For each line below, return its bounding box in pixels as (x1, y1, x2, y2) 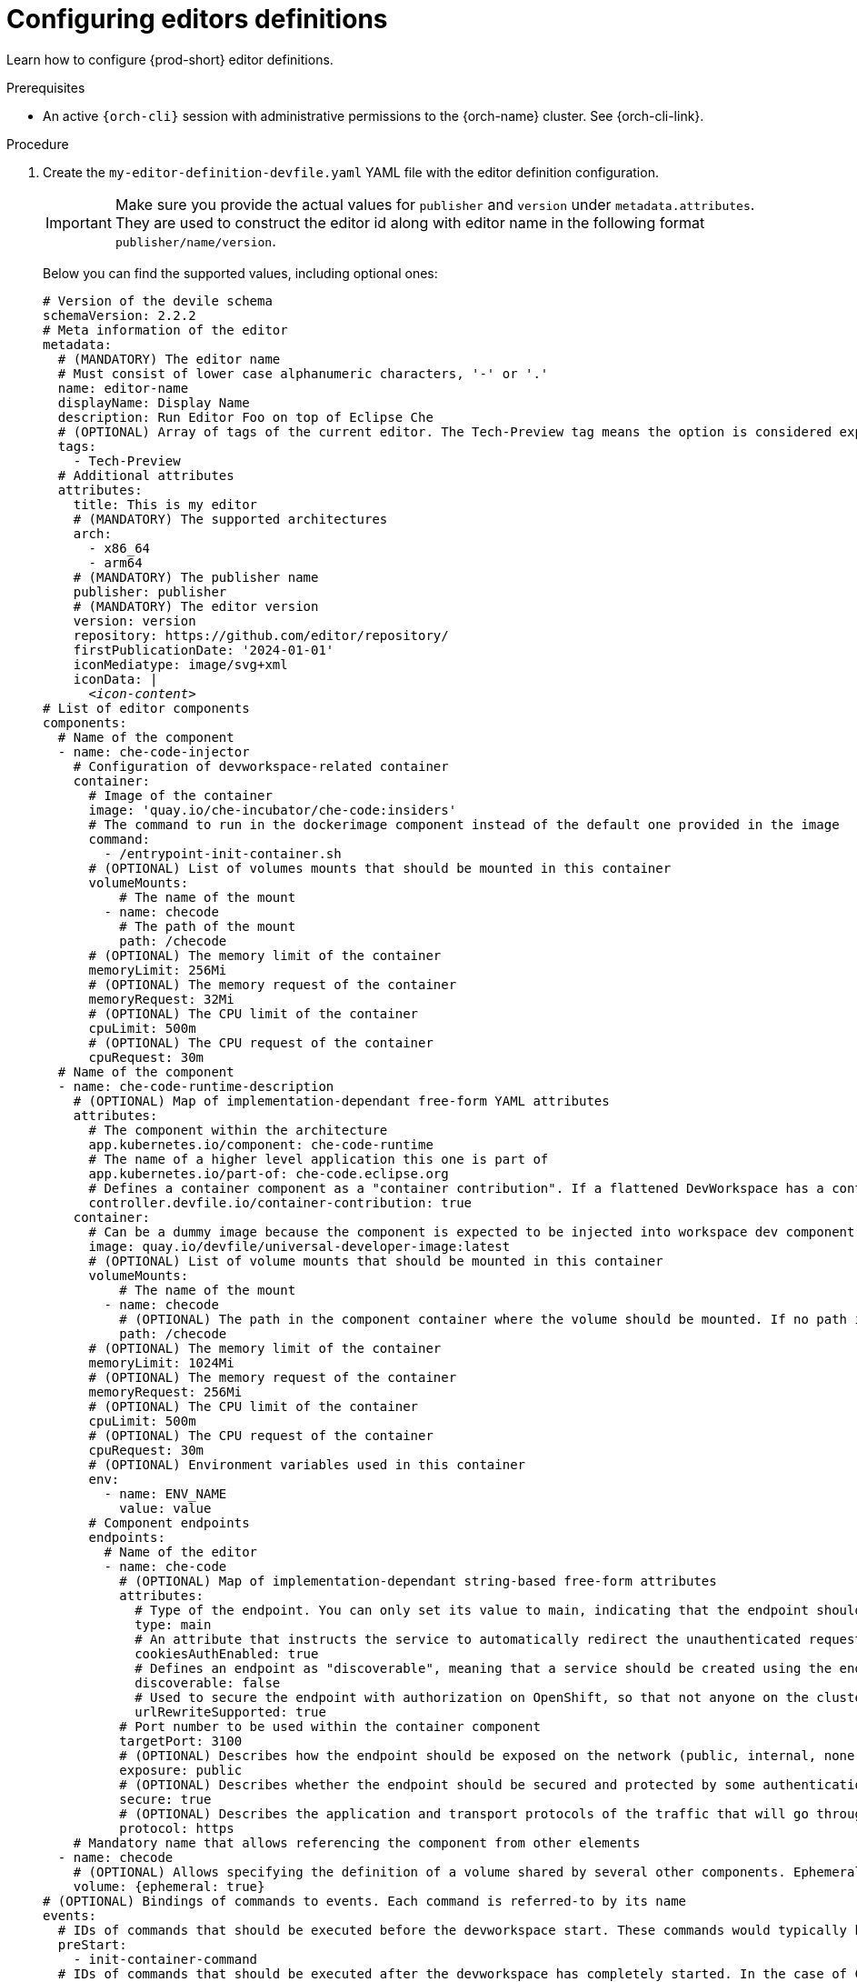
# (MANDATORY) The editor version (73, 598, 319, 614)
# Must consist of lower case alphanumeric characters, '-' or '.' (57, 365, 549, 381)
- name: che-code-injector (57, 744, 250, 759)
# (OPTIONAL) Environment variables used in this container (88, 1456, 526, 1472)
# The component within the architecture (88, 1122, 388, 1137)
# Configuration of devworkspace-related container (73, 758, 449, 774)
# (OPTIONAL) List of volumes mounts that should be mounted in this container (88, 860, 672, 876)
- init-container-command (73, 1951, 258, 1967)
